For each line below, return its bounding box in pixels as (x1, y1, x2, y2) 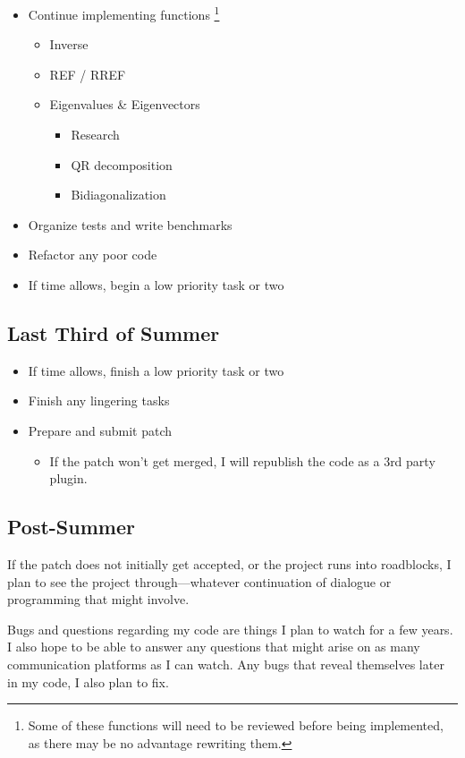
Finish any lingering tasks (28, 391, 170, 410)
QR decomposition (71, 155, 173, 174)
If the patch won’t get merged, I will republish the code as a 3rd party (49, 451, 435, 470)
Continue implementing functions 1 (28, 3, 220, 23)
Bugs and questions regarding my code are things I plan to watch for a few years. (7, 619, 453, 638)
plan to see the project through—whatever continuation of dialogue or (7, 572, 392, 591)
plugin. (49, 469, 88, 488)
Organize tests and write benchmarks (28, 215, 232, 234)
